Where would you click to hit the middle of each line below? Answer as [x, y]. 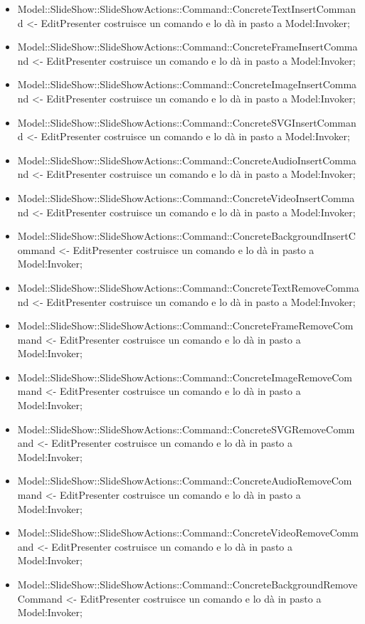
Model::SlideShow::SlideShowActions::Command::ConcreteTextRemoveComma [188, 287]
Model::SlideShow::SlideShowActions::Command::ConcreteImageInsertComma [187, 84]
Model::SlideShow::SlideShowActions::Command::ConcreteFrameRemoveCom [185, 326]
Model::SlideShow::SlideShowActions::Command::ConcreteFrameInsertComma [187, 47]
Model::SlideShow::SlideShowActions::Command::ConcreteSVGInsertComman [187, 122]
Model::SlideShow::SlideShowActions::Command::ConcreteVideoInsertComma [186, 197]
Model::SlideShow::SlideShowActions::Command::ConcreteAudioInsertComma [187, 160]
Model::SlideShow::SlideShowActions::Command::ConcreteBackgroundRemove [187, 584]
